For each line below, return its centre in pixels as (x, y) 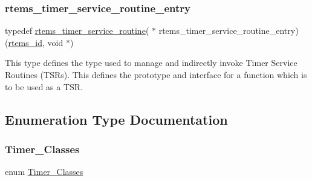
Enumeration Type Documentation (116, 119)
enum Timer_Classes (44, 172)
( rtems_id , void (34, 42)
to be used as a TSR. (44, 86)
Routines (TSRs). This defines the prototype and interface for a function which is (156, 74)
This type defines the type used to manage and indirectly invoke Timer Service (151, 63)
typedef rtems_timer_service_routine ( (77, 31)
